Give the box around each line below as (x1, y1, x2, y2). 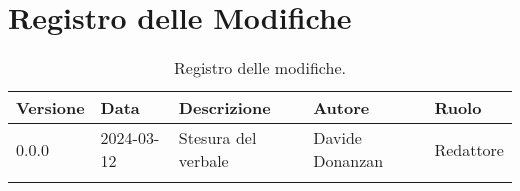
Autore (313, 96, 370, 120)
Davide (313, 126, 362, 150)
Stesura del (178, 126, 257, 150)
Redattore (434, 137, 504, 161)
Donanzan (313, 149, 384, 173)
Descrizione (178, 96, 271, 120)
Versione (16, 96, 85, 120)
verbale (178, 149, 229, 173)
